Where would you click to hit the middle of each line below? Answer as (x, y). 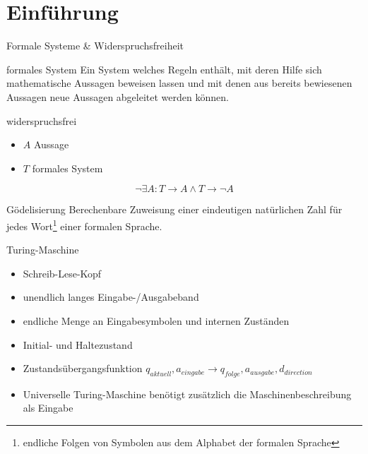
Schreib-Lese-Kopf (62, 273)
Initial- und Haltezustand (78, 344)
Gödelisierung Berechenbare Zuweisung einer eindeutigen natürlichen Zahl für (174, 209)
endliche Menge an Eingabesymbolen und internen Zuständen (156, 320)
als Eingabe (48, 408)
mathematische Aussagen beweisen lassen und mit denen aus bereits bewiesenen (179, 83)
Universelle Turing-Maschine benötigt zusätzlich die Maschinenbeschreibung (187, 394)
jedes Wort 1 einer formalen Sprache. (84, 225)
